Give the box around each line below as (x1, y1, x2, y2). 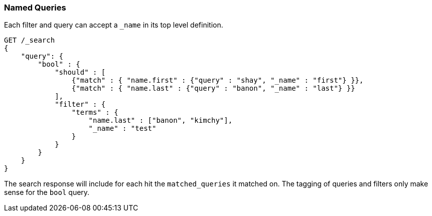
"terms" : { (71, 108, 118, 117)
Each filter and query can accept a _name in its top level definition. (4, 21, 223, 30)
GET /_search (4, 36, 55, 45)
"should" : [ (55, 68, 106, 77)
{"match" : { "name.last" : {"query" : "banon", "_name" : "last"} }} (71, 84, 355, 93)
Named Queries (4, 3, 66, 13)
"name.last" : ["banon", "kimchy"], (88, 116, 233, 125)
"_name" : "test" (88, 124, 157, 133)
